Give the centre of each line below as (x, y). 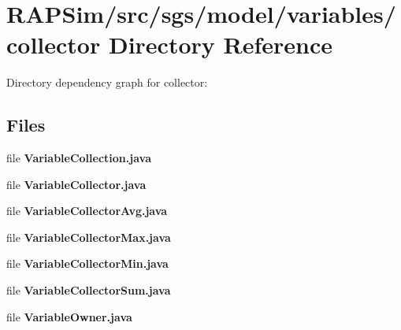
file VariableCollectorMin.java (87, 263)
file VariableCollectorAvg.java (87, 211)
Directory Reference (221, 44)
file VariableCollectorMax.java (89, 237)
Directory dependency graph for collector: (107, 82)
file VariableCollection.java (79, 158)
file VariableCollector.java (76, 184)
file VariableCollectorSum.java (89, 290)
